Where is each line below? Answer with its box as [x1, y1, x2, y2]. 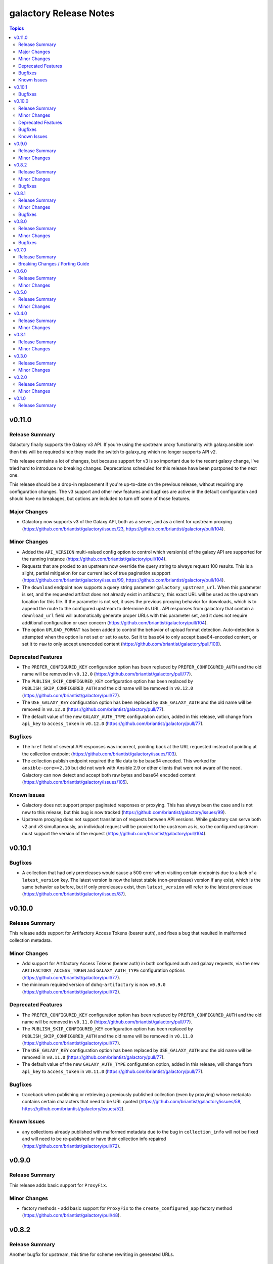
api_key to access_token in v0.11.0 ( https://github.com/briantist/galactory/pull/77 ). [22, 1068, 204, 1074]
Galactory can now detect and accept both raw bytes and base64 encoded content [22, 772, 196, 778]
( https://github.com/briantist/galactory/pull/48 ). [22, 1212, 121, 1218]
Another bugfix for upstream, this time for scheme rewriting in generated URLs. [9, 1251, 174, 1257]
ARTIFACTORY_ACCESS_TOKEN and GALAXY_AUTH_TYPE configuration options [22, 967, 185, 973]
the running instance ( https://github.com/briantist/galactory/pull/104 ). [22, 556, 167, 562]
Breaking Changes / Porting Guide [18, 261, 89, 267]
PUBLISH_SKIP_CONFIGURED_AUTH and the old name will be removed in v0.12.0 [22, 685, 194, 691]
